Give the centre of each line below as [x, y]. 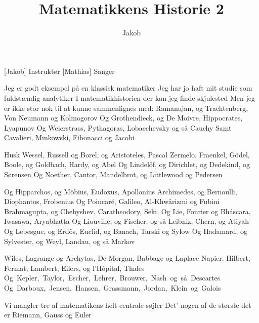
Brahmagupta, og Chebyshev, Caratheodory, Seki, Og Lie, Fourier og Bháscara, [127, 211]
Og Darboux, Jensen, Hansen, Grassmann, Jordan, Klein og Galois [113, 288]
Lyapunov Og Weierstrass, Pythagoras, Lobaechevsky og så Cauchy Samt [118, 127]
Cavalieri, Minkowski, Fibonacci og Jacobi [69, 137]
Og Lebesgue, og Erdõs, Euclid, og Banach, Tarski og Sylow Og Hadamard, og [126, 231]
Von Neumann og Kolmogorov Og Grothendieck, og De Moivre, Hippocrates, [123, 118]
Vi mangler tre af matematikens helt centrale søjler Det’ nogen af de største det [128, 305]
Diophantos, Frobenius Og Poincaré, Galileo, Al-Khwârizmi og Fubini [112, 201]
